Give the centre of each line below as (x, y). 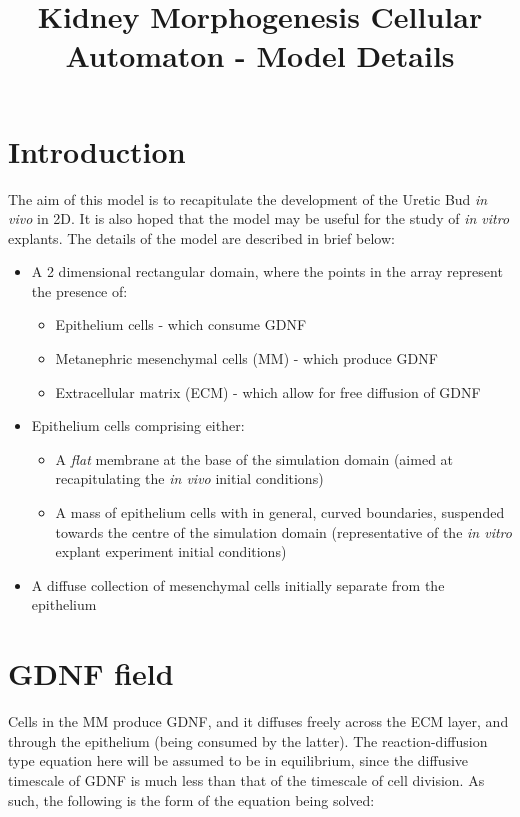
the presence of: (79, 290)
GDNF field (91, 673)
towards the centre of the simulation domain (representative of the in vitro (283, 531)
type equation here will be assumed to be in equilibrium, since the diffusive (238, 760)
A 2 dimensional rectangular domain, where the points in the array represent (267, 271)
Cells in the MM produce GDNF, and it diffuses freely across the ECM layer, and (258, 721)
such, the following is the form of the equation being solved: (191, 799)
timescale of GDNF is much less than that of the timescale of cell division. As (246, 779)
